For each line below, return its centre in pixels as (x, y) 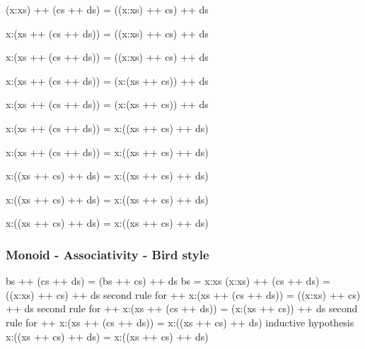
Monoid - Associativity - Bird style (108, 254)
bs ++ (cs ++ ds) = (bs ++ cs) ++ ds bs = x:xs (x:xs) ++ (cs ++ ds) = (168, 281)
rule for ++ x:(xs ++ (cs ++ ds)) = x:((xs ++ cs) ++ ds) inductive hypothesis (180, 322)
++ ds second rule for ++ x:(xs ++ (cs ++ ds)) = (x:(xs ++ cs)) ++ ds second (182, 308)
